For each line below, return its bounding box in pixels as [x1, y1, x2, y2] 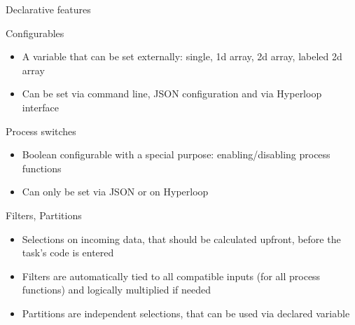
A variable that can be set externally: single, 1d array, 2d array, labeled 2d [22, 49, 342, 64]
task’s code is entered [22, 245, 114, 260]
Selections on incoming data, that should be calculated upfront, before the [22, 231, 341, 246]
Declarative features [6, 2, 91, 16]
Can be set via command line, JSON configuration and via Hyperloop [22, 86, 322, 101]
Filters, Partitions [6, 207, 82, 222]
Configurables [6, 25, 64, 40]
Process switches [6, 123, 76, 138]
